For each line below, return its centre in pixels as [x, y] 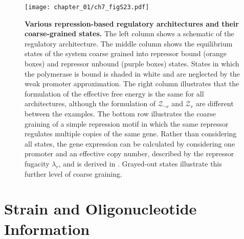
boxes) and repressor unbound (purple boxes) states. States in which [132, 64]
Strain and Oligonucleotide [101, 209]
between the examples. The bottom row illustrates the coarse [120, 113]
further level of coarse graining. [73, 173]
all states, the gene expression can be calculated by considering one [130, 143]
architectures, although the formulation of [90, 103]
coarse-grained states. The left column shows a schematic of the [129, 33]
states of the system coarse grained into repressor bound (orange [126, 53]
